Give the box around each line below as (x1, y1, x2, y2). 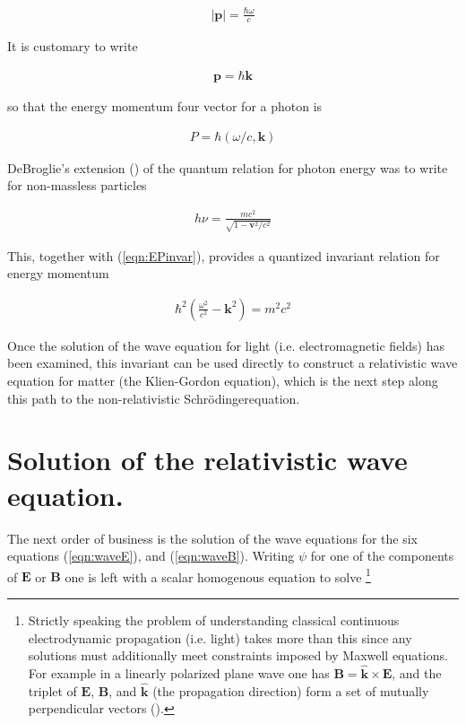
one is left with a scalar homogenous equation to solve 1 (65, 564, 371, 586)
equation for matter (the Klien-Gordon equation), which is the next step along (7, 371, 438, 390)
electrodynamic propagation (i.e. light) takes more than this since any (28, 628, 412, 647)
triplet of (28, 681, 77, 700)
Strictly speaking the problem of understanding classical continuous (28, 610, 400, 629)
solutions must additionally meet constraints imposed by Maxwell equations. (28, 646, 448, 665)
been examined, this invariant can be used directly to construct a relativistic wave (7, 353, 458, 372)
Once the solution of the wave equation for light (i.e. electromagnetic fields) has (7, 336, 444, 354)
